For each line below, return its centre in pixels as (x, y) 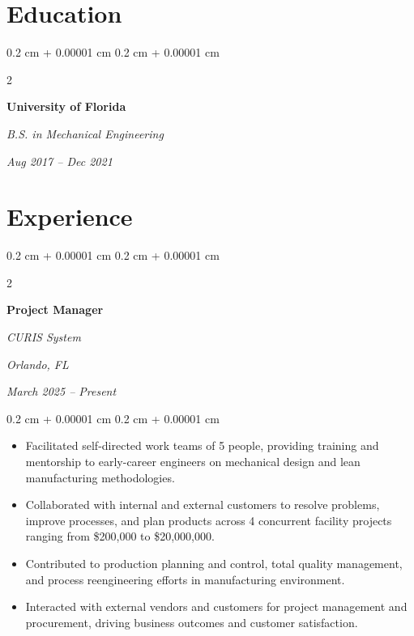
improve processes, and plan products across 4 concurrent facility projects (209, 520)
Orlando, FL (38, 364)
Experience (70, 216)
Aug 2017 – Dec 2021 (60, 161)
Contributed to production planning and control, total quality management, (214, 563)
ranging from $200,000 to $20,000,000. (120, 536)
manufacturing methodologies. (100, 477)
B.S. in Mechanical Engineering (85, 133)
